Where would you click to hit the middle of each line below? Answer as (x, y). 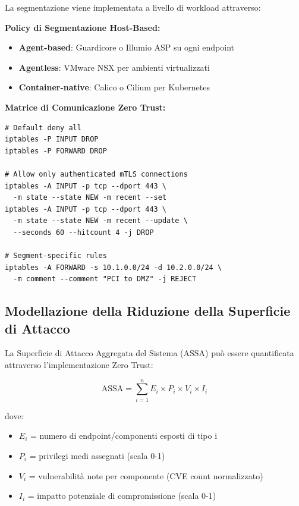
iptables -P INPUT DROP (52, 139)
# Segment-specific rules (56, 256)
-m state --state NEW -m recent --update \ (100, 221)
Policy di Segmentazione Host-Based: (83, 27)
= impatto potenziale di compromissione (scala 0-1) (122, 496)
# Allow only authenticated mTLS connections (96, 174)
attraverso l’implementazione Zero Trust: (79, 365)
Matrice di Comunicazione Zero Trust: (85, 107)
